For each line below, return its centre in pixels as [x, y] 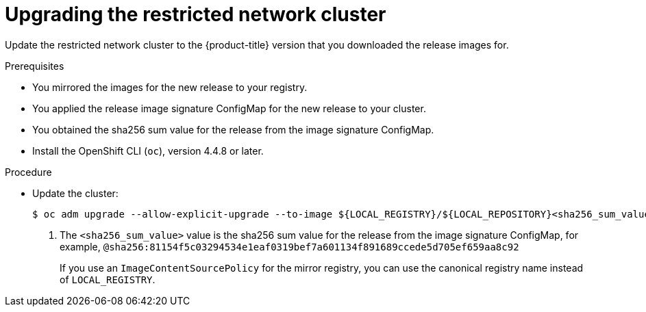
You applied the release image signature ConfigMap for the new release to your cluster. [229, 108]
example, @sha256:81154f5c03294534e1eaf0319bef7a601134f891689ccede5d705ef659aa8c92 [289, 246]
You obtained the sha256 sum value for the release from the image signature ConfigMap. [233, 129]
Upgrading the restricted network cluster [196, 14]
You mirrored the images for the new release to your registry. [170, 87]
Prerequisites [35, 66]
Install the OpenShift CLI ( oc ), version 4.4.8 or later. [148, 151]
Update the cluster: [75, 193]
